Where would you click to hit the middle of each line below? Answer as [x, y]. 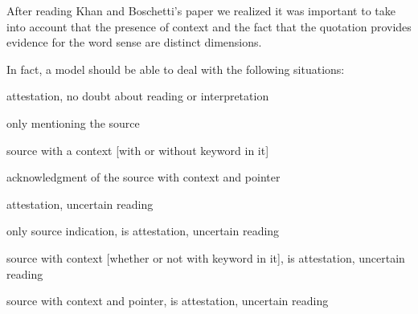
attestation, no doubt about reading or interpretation [138, 96]
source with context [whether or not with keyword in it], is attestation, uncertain [206, 257]
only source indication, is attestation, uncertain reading [143, 231]
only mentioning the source [73, 122]
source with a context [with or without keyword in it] [138, 150]
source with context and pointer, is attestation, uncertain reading [168, 301]
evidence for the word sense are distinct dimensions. [134, 42]
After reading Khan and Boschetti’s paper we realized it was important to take [201, 10]
